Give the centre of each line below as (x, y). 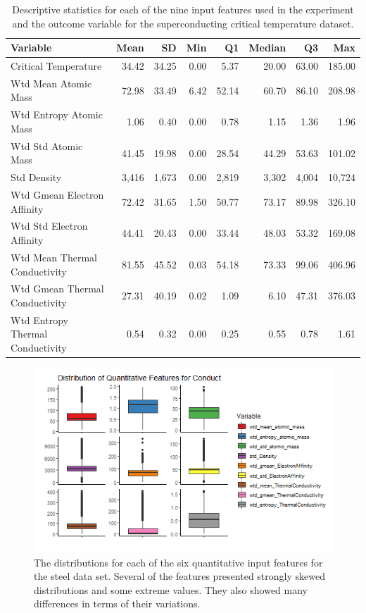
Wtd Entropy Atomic (57, 114)
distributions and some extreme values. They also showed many (171, 589)
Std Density (36, 177)
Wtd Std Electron (49, 226)
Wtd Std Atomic (47, 145)
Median (267, 48)
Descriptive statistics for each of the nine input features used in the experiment (183, 9)
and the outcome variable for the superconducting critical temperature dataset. (183, 23)
